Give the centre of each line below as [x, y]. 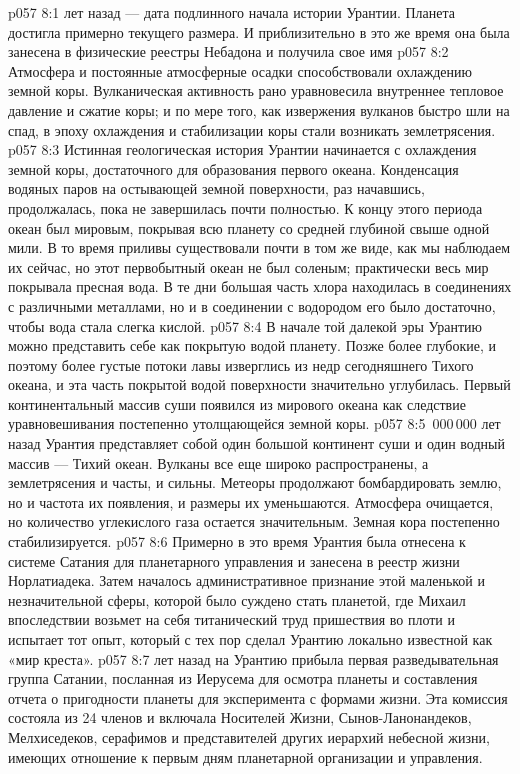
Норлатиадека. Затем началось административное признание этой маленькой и [246, 580]
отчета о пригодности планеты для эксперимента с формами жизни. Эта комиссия [258, 697]
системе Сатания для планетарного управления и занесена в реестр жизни [234, 560]
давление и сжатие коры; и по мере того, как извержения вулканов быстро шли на [259, 109]
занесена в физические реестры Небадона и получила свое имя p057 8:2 [228, 51]
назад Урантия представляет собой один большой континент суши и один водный [256, 443]
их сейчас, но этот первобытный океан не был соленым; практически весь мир [248, 266]
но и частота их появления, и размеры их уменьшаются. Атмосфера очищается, [251, 501]
